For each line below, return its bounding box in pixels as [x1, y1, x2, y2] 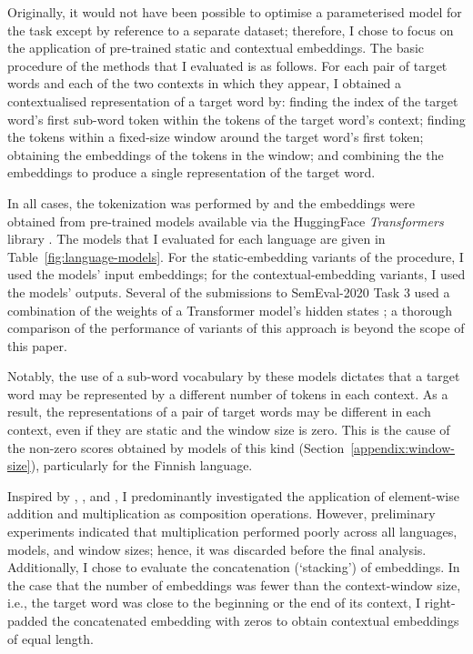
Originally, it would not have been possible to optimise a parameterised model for [7, 3, 462, 21]
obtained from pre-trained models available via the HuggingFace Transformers [7, 211, 444, 230]
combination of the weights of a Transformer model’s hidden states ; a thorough [7, 300, 453, 319]
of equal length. [7, 629, 94, 648]
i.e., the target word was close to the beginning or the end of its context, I [7, 593, 421, 612]
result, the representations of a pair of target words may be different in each [7, 402, 431, 421]
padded [7, 611, 48, 629]
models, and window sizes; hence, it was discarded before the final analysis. [7, 539, 427, 558]
